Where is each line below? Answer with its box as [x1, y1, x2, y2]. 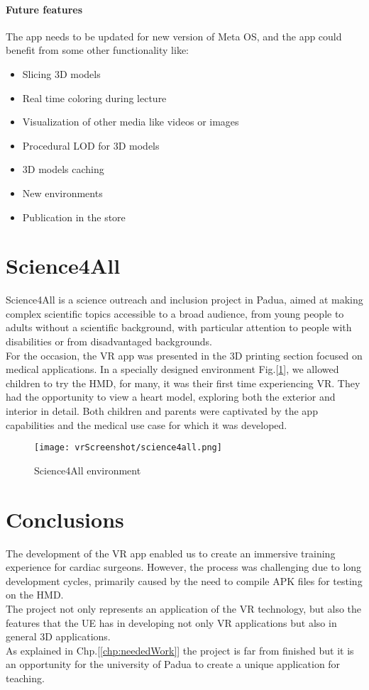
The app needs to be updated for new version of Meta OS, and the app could [6, 28, 342, 43]
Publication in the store [22, 209, 126, 224]
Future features [6, 1, 83, 16]
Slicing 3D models [22, 66, 101, 81]
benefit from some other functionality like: [6, 43, 189, 57]
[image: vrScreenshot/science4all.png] [34, 443, 222, 453]
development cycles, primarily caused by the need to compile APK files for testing [6, 573, 363, 588]
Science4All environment [34, 462, 141, 477]
